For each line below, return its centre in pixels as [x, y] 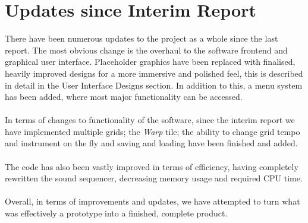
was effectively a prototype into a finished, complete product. [116, 213]
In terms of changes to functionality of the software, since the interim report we [150, 120]
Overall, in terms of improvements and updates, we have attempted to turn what [153, 201]
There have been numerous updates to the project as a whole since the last [142, 38]
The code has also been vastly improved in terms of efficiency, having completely [152, 166]
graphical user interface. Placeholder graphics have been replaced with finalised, [150, 62]
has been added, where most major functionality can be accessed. [124, 97]
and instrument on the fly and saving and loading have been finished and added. [151, 143]
